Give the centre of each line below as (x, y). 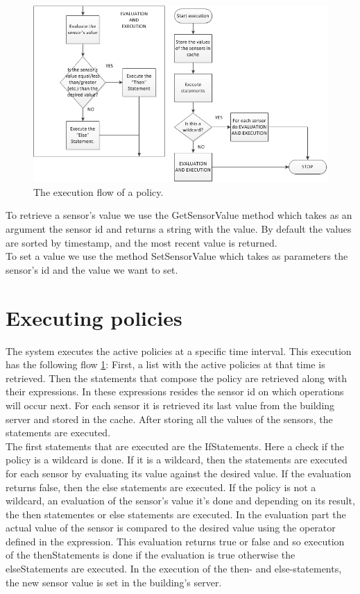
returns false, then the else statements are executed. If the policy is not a (161, 487)
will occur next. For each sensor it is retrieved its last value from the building (170, 405)
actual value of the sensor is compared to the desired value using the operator (171, 528)
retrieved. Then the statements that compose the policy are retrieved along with (176, 378)
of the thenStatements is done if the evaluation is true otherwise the (151, 555)
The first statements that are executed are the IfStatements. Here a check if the (175, 446)
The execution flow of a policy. (98, 191)
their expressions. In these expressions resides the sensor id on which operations (175, 391)
